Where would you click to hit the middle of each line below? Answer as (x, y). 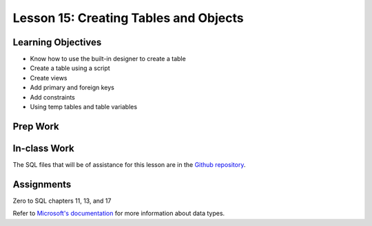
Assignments (42, 184)
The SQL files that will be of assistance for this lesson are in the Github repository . (129, 164)
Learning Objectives (57, 42)
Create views (49, 78)
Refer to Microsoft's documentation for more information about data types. (119, 214)
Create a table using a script (70, 68)
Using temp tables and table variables (84, 107)
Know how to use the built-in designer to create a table (108, 59)
